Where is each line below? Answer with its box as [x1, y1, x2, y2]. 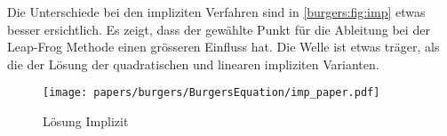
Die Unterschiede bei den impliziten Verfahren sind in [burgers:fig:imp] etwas [7, 3, 426, 20]
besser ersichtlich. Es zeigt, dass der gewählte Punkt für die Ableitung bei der [7, 20, 430, 38]
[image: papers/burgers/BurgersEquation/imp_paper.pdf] [43, 86, 380, 100]
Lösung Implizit [43, 112, 129, 131]
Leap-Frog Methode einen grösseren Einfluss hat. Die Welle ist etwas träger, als [7, 37, 440, 56]
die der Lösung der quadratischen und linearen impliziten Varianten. [7, 54, 379, 73]
